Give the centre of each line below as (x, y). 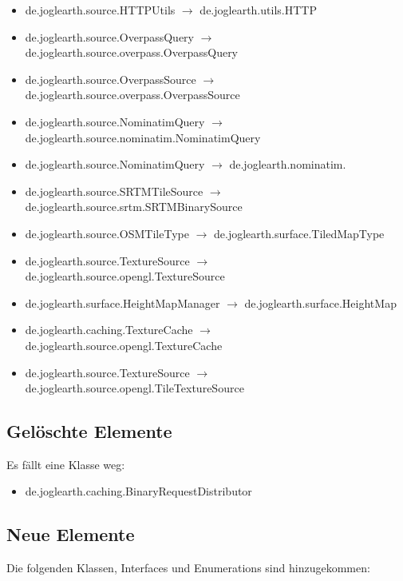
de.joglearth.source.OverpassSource (111, 79)
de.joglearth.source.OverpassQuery (109, 36)
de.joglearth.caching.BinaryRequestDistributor (138, 491)
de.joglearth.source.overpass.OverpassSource (132, 95)
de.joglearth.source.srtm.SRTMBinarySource (134, 207)
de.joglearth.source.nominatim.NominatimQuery (143, 137)
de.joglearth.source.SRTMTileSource (114, 191)
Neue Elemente (71, 534)
